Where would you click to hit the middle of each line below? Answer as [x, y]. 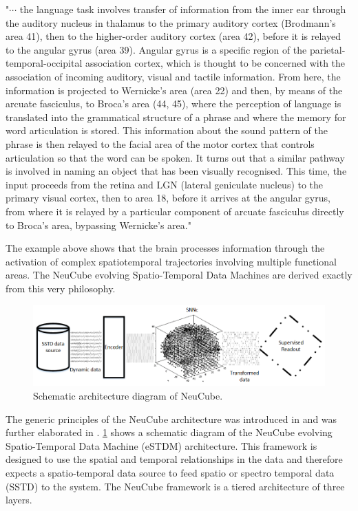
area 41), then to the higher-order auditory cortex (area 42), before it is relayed [173, 36]
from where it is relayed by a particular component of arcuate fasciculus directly [175, 211]
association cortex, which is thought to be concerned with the [215, 63]
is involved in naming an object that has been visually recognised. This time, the [176, 171]
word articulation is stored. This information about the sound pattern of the [167, 130]
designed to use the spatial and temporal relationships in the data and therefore [174, 459]
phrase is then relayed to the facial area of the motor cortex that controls [160, 143]
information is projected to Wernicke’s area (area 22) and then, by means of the [174, 90]
